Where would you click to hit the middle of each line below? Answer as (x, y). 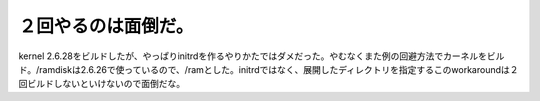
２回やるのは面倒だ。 (106, 26)
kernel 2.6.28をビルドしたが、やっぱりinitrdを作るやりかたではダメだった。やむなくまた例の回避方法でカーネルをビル (261, 56)
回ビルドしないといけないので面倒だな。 (101, 84)
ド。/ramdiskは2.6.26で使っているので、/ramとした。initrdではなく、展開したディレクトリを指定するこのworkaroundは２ (268, 69)
